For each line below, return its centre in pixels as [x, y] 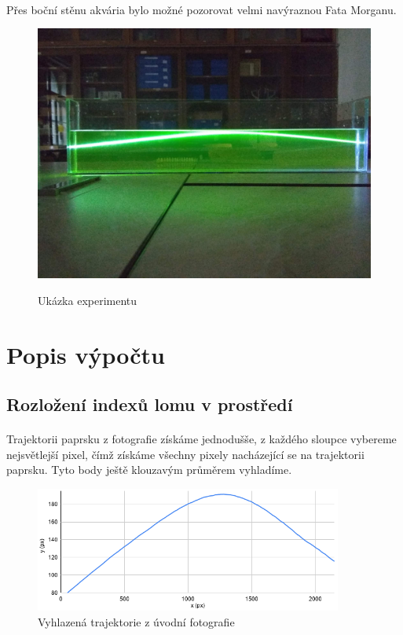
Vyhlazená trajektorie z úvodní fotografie [136, 621]
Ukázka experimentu [88, 300]
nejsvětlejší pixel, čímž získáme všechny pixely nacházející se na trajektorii [185, 454]
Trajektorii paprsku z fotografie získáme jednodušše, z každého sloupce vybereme [201, 439]
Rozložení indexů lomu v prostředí [150, 404]
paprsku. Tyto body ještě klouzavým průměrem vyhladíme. [149, 470]
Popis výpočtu [86, 354]
